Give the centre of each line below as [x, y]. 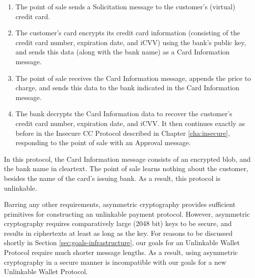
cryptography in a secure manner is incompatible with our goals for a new [115, 262]
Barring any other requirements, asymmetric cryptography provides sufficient [120, 204]
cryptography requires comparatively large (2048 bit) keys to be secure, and [118, 223]
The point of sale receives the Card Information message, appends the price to [133, 78]
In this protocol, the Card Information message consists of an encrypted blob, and [127, 159]
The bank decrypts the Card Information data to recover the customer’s [124, 114]
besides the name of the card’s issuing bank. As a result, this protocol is [112, 178]
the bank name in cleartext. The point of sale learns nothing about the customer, [126, 168]
